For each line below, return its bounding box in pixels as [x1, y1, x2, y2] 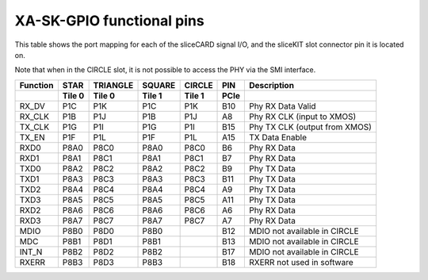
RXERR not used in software [248, 256, 354, 267]
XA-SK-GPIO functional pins [14, 12, 205, 29]
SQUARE [142, 79, 176, 90]
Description [248, 79, 295, 90]
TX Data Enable [248, 132, 308, 143]
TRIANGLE [93, 79, 134, 90]
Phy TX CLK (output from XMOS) [248, 121, 373, 132]
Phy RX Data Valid [248, 100, 316, 111]
